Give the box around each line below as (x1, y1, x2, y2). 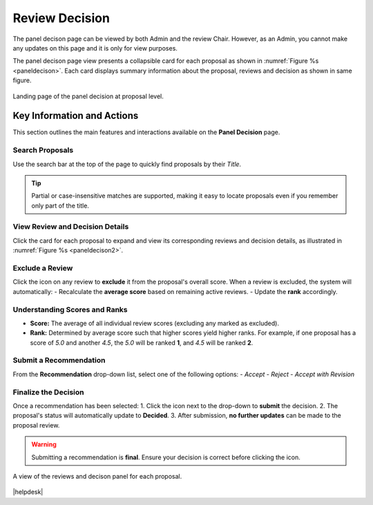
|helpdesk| (12, 488, 44, 496)
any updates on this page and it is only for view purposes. (12, 44, 178, 52)
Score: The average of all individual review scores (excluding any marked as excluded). (30, 319, 280, 327)
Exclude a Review (12, 264, 73, 273)
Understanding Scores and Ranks (12, 304, 128, 314)
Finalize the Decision (12, 387, 84, 397)
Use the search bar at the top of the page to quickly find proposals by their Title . (12, 160, 242, 168)
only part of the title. (31, 201, 90, 210)
